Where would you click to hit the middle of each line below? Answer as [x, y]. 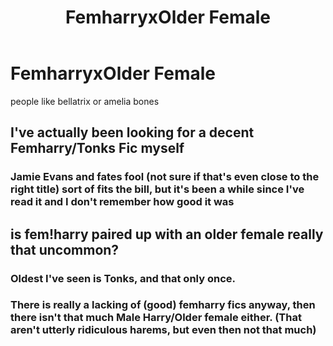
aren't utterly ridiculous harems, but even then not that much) [163, 330]
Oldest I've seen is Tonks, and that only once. [123, 278]
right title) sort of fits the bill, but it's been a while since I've [157, 189]
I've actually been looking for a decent [132, 132]
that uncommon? [65, 249]
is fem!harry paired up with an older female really [167, 234]
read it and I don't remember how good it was [122, 202]
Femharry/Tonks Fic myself [97, 148]
